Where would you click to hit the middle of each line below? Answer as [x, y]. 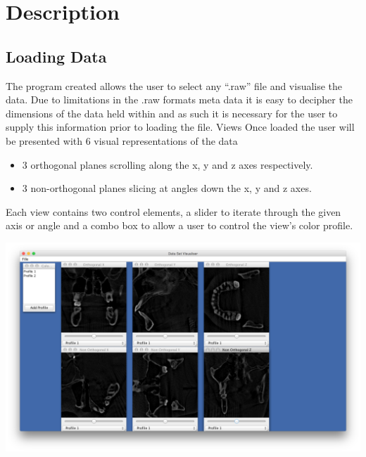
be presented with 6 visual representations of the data [122, 140]
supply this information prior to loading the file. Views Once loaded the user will [180, 127]
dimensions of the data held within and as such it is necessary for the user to [172, 113]
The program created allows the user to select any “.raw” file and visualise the [174, 85]
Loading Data [56, 56]
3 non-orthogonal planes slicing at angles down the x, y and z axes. [167, 188]
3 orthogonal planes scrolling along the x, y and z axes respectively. [168, 164]
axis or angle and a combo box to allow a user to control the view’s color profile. [179, 225]
